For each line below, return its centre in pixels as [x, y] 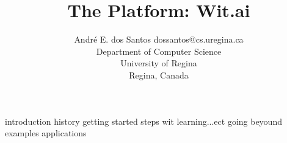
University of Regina [159, 63]
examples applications [46, 133]
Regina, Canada [159, 75]
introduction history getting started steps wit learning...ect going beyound [143, 121]
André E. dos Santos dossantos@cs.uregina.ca [159, 39]
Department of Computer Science [159, 51]
